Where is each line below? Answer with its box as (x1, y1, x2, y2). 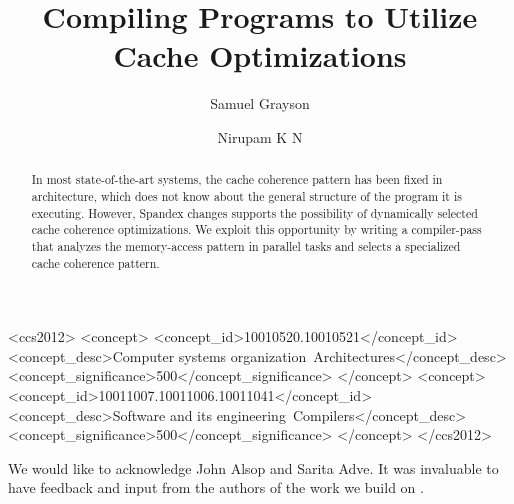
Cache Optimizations (113, 35, 407, 76)
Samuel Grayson (210, 93, 310, 114)
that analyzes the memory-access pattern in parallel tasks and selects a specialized (31, 237, 461, 254)
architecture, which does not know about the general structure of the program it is (31, 187, 462, 204)
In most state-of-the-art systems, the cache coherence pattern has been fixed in (31, 171, 443, 188)
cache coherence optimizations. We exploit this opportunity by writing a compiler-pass (31, 221, 482, 238)
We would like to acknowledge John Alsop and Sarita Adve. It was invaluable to (8, 457, 499, 478)
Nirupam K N (217, 126, 303, 147)
